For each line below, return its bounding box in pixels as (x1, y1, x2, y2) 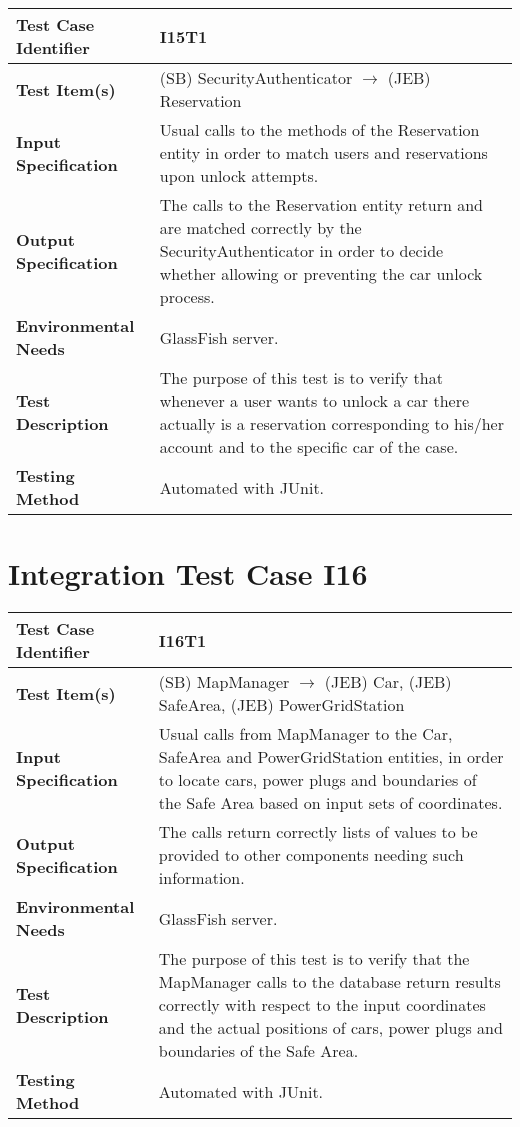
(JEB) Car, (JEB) (324, 670, 452, 694)
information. (158, 866, 245, 890)
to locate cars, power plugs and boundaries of (158, 768, 477, 792)
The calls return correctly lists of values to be (158, 820, 478, 844)
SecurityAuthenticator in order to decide (159, 239, 444, 262)
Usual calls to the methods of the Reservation (159, 118, 480, 141)
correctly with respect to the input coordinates (158, 993, 486, 1017)
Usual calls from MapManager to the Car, (158, 722, 453, 746)
